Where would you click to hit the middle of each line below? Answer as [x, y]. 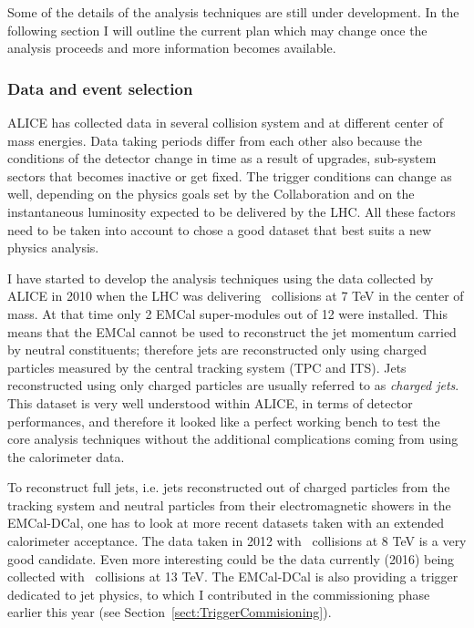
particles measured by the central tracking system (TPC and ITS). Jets [207, 367]
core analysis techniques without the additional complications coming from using [233, 439]
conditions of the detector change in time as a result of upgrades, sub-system [222, 158]
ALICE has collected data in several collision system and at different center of [226, 122]
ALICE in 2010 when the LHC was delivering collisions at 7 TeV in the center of [236, 296]
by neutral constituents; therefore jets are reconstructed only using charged [217, 350]
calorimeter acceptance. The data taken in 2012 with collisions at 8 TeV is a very [237, 541]
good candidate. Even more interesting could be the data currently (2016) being [231, 558]
